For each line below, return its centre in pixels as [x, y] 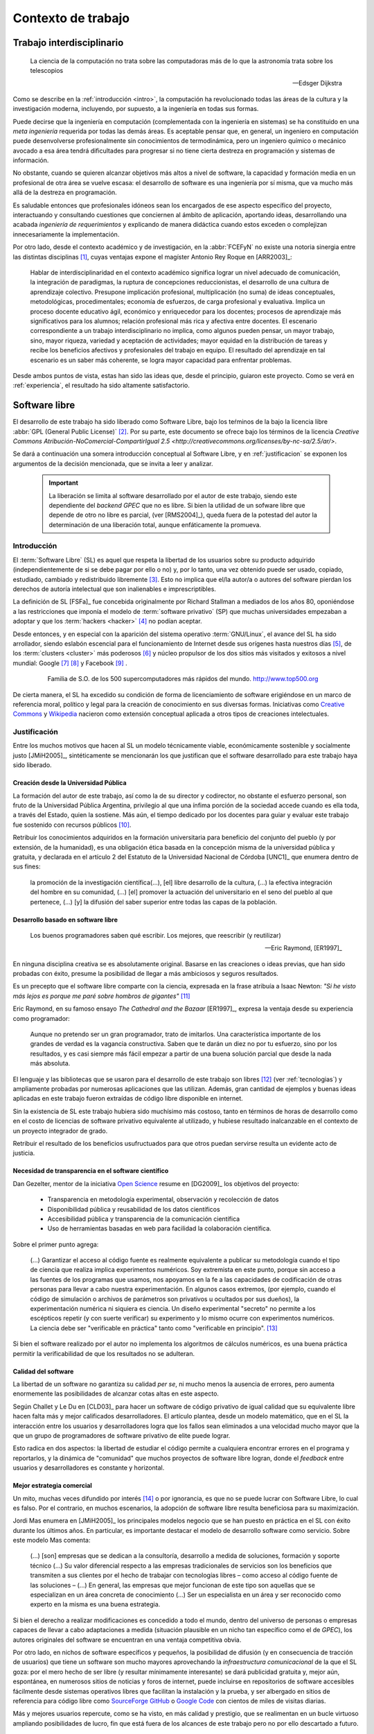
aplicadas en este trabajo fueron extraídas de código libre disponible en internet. [128, 1099]
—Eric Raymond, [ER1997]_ [303, 948]
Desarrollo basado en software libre [65, 920]
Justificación [35, 732]
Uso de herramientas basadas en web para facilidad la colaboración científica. [159, 1228]
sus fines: [27, 866]
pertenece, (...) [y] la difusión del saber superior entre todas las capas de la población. [153, 902]
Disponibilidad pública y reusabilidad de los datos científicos [134, 1209]
